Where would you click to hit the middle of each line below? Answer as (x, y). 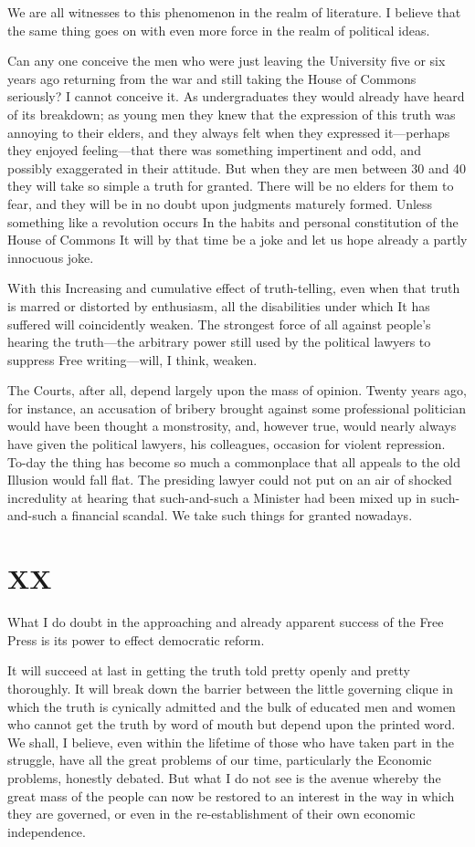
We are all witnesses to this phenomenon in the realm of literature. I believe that (234, 12)
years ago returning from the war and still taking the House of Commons (212, 78)
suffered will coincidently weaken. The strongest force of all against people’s (219, 324)
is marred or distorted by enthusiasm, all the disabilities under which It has (219, 305)
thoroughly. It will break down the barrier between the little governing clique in (230, 688)
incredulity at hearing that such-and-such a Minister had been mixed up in (217, 497)
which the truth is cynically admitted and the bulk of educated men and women (232, 706)
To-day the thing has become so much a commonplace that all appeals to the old (234, 461)
